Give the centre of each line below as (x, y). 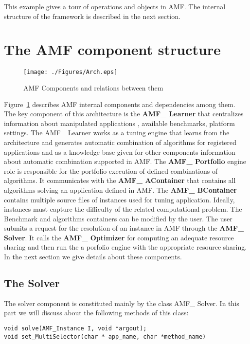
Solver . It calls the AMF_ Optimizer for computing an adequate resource (119, 237)
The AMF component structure (112, 49)
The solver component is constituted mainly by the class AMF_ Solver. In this (122, 303)
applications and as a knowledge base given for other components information (120, 152)
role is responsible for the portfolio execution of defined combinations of (111, 171)
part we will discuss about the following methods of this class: (96, 313)
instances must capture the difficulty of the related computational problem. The (123, 209)
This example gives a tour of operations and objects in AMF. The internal (115, 6)
